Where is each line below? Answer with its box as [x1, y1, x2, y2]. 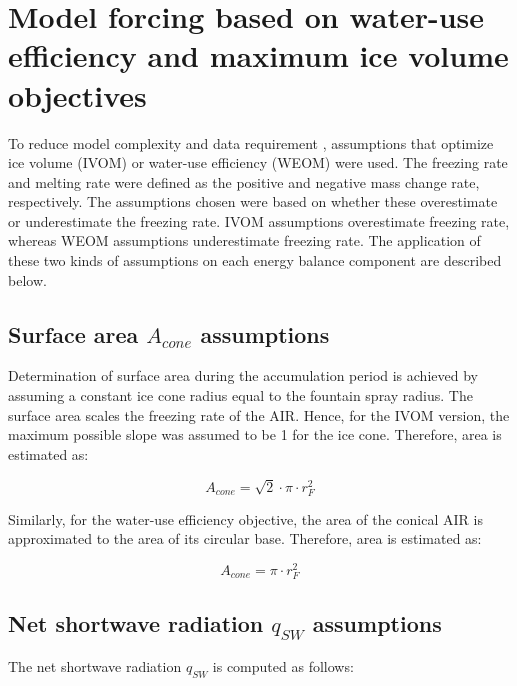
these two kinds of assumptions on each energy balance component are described [8, 250, 502, 271]
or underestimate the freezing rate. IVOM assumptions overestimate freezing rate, [8, 210, 510, 231]
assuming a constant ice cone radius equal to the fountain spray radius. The [8, 385, 473, 406]
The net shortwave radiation [8, 656, 182, 677]
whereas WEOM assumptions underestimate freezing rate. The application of [8, 230, 481, 251]
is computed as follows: [212, 656, 354, 677]
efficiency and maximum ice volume [8, 35, 509, 76]
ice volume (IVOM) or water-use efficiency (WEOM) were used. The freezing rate [8, 152, 508, 173]
